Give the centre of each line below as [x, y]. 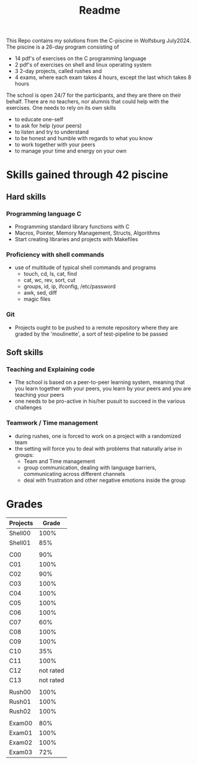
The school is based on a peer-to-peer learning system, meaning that [100, 382]
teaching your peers [39, 395]
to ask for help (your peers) [48, 126]
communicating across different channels [74, 473]
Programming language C [44, 213]
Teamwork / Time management [52, 423]
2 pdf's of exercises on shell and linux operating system [83, 65]
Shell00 [20, 533]
